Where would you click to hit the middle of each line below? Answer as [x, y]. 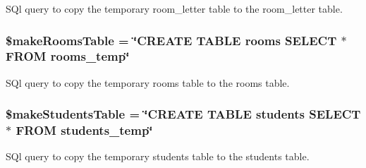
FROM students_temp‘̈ [84, 130]
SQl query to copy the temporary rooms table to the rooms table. [148, 82]
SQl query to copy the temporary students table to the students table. [158, 156]
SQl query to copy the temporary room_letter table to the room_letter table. [174, 8]
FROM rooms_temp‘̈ [68, 56]
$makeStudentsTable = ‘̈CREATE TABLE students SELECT [183, 114]
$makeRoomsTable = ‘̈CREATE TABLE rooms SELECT [171, 40]
